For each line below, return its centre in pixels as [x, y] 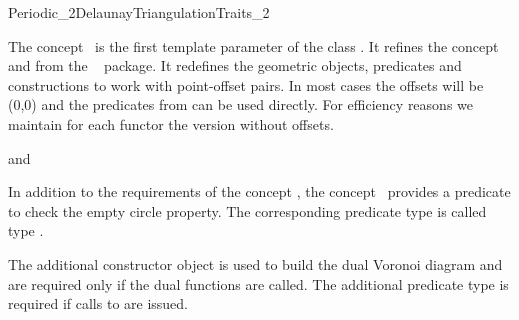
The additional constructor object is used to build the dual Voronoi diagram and [255, 263]
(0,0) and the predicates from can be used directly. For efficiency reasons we [240, 104]
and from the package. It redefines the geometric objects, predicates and [235, 65]
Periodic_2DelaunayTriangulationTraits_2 [139, 12]
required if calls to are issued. [98, 303]
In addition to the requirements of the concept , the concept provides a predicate [259, 191]
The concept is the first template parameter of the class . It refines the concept [253, 45]
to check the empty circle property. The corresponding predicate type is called [247, 210]
